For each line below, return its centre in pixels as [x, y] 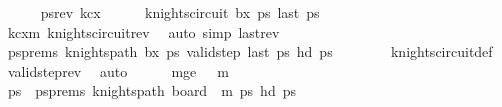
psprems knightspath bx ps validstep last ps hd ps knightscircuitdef [250, 51]
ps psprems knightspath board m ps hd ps [151, 90]
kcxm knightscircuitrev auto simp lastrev [143, 31]
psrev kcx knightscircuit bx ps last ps [180, 12]
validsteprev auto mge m [118, 70]
